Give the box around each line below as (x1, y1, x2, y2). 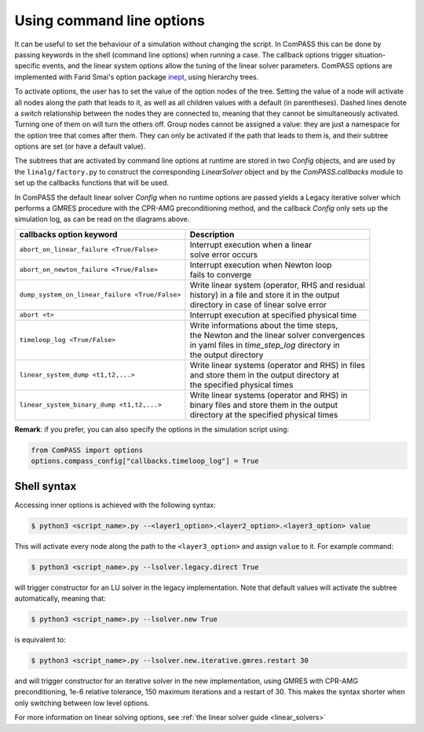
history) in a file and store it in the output (189, 289, 340, 300)
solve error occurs (189, 248, 258, 259)
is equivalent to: (14, 635, 66, 644)
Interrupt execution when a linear (189, 239, 313, 250)
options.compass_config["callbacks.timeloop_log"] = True (31, 457, 259, 465)
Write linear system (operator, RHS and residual (189, 279, 365, 290)
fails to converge (189, 269, 252, 280)
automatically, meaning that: (14, 594, 106, 603)
